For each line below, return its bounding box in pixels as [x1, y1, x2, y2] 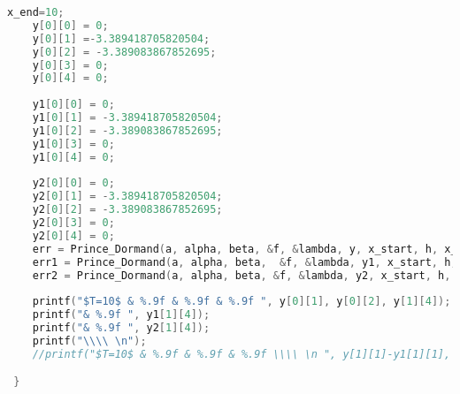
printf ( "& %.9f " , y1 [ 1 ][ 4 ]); [32, 308, 211, 322]
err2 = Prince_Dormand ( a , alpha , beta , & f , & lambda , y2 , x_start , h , [32, 269, 451, 282]
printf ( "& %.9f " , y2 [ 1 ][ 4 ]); [32, 322, 211, 334]
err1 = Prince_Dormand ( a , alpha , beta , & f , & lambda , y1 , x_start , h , [32, 255, 457, 269]
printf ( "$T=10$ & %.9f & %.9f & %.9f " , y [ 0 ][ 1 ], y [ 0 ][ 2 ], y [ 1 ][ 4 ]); [32, 295, 451, 308]
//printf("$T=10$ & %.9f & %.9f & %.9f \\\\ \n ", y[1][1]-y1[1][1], [32, 347, 451, 360]
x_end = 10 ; [7, 6, 65, 19]
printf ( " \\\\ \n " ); [32, 334, 147, 347]
